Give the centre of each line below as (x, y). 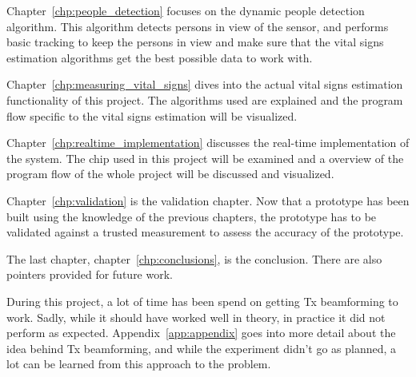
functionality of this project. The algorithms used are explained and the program (205, 99)
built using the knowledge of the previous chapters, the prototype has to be (192, 216)
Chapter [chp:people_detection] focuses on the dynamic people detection (186, 10)
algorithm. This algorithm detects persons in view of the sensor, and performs (198, 26)
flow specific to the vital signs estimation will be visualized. (152, 115)
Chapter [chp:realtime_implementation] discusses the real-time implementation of (208, 143)
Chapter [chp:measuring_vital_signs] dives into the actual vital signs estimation (205, 84)
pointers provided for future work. (90, 274)
